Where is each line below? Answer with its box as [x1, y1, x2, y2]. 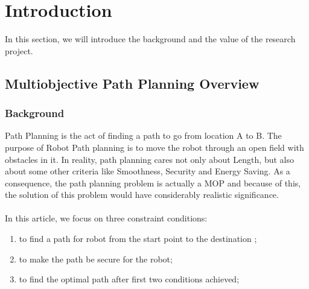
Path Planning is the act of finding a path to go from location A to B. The [5, 129, 282, 142]
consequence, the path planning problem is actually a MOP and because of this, [5, 176, 301, 189]
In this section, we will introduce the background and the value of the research [5, 33, 296, 45]
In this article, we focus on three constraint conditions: [5, 212, 208, 224]
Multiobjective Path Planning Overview [5, 74, 260, 92]
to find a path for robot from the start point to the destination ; [19, 232, 257, 245]
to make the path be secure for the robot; [19, 252, 173, 265]
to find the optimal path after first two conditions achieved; [19, 273, 240, 285]
